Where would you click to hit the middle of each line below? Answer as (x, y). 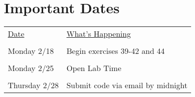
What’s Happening (98, 34)
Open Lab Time (94, 68)
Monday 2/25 (31, 68)
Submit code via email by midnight (127, 85)
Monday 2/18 (31, 51)
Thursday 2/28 (33, 85)
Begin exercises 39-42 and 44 (116, 51)
